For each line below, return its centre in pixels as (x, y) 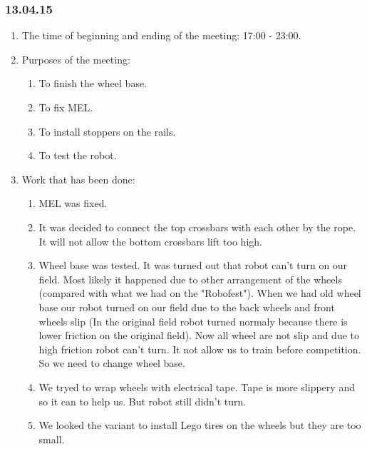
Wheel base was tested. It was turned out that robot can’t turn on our (193, 265)
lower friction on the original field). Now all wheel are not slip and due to (199, 335)
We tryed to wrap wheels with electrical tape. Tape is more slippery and (197, 387)
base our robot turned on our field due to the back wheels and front (187, 307)
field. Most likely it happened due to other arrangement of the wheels (190, 279)
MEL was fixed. (73, 203)
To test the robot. (78, 155)
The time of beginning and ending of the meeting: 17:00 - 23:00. (161, 35)
